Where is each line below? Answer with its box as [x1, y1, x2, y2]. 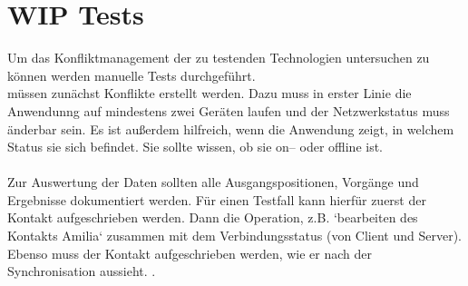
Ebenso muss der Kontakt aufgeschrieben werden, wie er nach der [7, 243, 373, 262]
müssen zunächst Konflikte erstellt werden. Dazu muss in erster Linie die [7, 84, 412, 103]
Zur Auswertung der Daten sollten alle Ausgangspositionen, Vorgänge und [7, 173, 419, 192]
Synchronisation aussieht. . [7, 261, 156, 281]
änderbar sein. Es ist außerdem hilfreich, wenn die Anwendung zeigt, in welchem [7, 119, 454, 138]
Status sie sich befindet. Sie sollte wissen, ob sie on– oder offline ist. [7, 137, 384, 156]
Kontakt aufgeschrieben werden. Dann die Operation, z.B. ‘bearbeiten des [7, 208, 418, 227]
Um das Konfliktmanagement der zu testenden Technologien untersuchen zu [7, 48, 430, 67]
